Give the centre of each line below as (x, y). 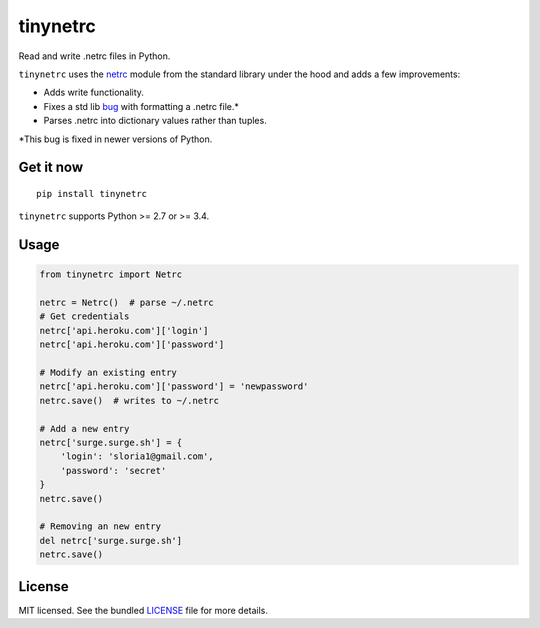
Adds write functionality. (94, 92)
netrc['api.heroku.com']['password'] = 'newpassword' (174, 386)
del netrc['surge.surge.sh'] (111, 540)
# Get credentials (84, 316)
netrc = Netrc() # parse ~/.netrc (126, 303)
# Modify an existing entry (108, 373)
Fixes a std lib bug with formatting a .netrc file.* (141, 106)
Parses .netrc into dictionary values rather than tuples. (155, 121)
